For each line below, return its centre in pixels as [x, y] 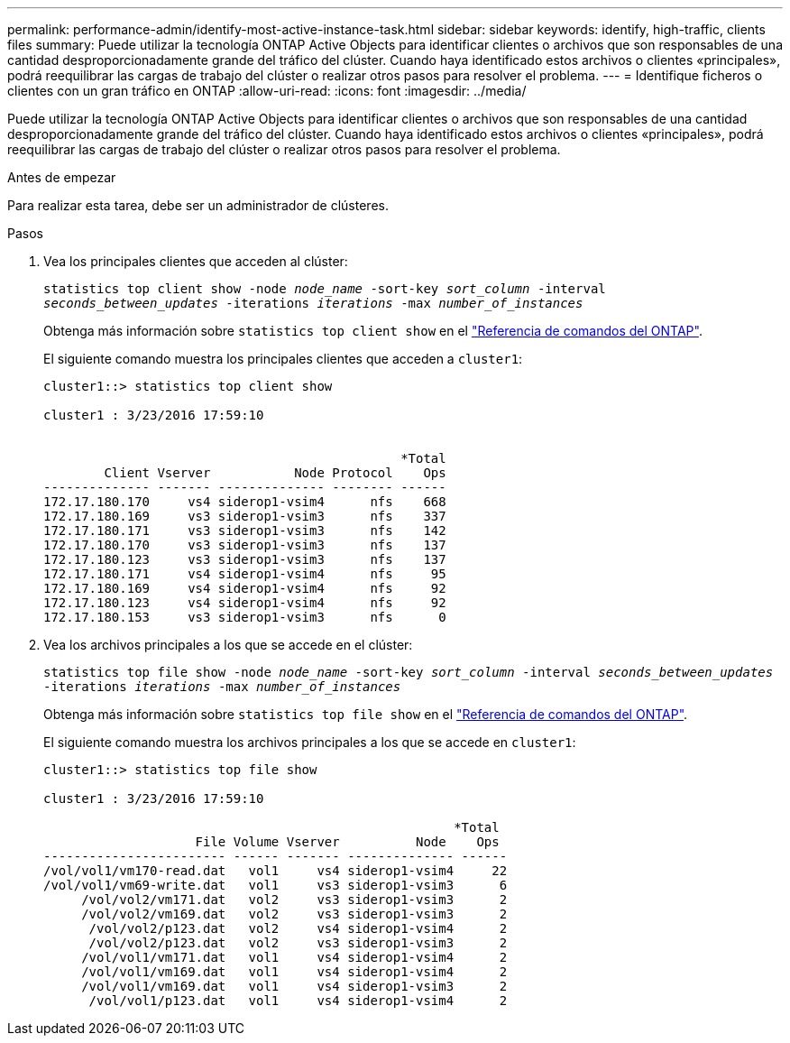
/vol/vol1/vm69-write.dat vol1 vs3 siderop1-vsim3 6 [276, 885]
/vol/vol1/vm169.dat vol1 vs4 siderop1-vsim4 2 [294, 972]
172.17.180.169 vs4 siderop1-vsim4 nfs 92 [245, 588]
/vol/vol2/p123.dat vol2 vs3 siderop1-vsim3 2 [298, 943]
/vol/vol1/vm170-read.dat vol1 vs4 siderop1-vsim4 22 [276, 871]
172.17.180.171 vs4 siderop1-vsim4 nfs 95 [245, 574]
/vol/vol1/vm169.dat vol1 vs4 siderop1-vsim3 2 [294, 986]
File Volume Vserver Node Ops [347, 842]
